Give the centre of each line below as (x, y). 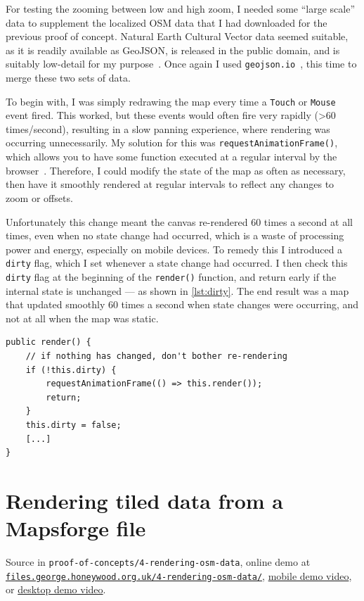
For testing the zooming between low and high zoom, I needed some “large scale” (181, 8)
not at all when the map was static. (82, 318)
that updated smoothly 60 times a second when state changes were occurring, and (182, 304)
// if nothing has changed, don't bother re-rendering (156, 356)
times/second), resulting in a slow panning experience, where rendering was (168, 128)
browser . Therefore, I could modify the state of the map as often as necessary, (176, 170)
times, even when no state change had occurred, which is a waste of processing (175, 235)
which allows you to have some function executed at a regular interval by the (171, 157)
